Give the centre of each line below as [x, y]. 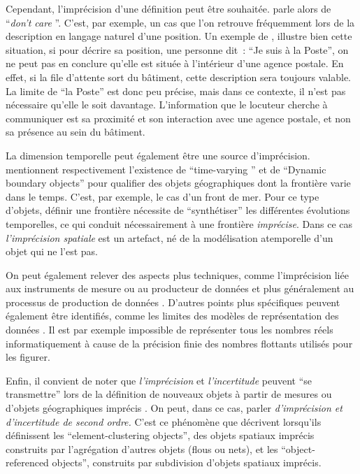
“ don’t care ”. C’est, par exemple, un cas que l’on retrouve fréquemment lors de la [180, 22]
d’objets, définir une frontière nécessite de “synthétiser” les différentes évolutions [178, 210]
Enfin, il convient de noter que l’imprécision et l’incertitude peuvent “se [159, 380]
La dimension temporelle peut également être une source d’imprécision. [158, 155]
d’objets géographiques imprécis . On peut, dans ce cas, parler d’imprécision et [174, 408]
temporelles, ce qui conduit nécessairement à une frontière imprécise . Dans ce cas [179, 223]
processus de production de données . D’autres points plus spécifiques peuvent [173, 302]
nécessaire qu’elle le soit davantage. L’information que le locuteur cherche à [167, 105]
